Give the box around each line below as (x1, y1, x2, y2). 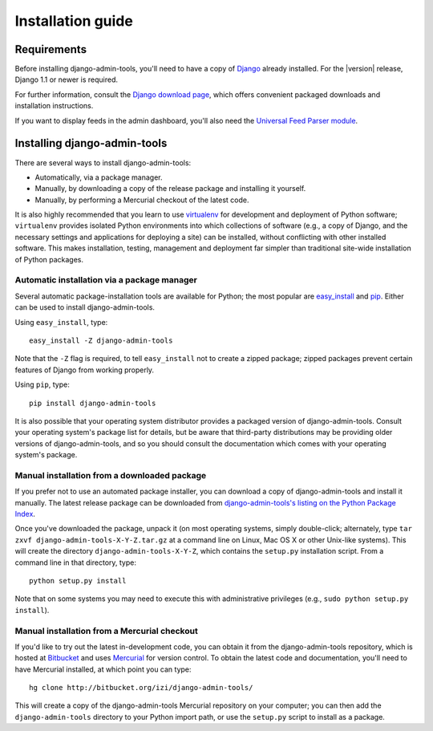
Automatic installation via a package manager (14, 274, 198, 286)
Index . (14, 510, 36, 519)
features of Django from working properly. (14, 365, 155, 375)
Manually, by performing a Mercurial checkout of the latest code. (34, 195, 249, 205)
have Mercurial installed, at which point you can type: (14, 664, 192, 674)
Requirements (14, 43, 87, 56)
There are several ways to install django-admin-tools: (14, 157, 192, 168)
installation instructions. (14, 101, 94, 111)
